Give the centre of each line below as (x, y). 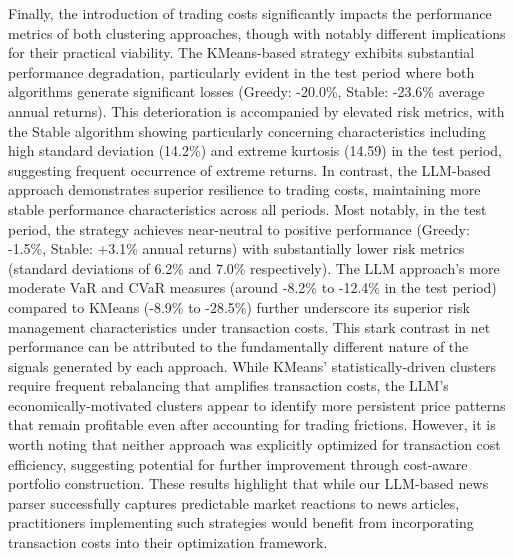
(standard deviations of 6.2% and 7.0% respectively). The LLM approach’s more (254, 267)
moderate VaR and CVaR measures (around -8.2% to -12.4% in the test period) (252, 287)
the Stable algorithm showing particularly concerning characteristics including (247, 130)
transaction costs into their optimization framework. (168, 542)
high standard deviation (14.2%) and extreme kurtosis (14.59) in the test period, (255, 150)
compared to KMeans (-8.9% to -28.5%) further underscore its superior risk (239, 306)
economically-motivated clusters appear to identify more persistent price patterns (257, 404)
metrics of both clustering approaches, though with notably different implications (257, 32)
